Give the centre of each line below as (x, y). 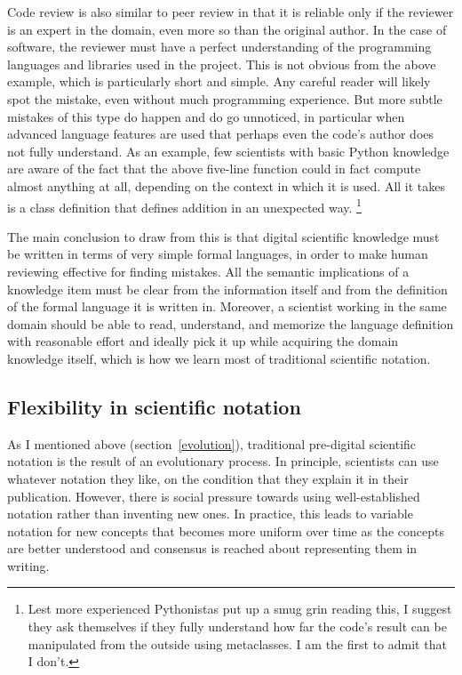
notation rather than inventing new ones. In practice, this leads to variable (210, 514)
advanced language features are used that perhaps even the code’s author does (221, 134)
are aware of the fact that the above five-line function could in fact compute (214, 169)
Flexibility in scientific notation (154, 406)
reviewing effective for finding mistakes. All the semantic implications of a (208, 271)
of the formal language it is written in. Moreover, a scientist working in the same (227, 306)
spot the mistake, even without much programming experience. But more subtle (225, 98)
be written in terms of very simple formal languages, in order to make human (218, 254)
